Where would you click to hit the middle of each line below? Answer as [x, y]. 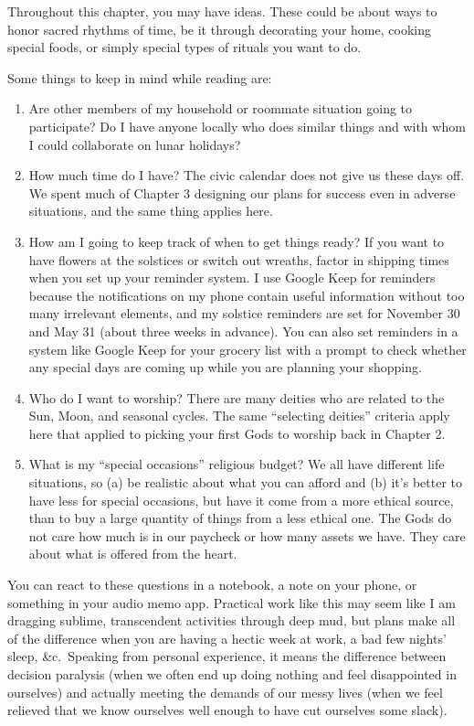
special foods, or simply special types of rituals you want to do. [184, 47]
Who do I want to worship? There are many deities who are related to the [237, 397]
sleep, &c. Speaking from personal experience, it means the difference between [227, 656]
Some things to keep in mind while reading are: [140, 77]
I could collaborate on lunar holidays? [135, 144]
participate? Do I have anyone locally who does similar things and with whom [247, 126]
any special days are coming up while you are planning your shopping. [225, 367]
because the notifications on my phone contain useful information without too [247, 295]
